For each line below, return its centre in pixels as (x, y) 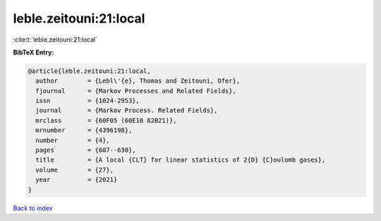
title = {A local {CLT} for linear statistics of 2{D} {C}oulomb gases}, (181, 160)
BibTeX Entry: (34, 52)
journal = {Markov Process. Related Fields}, (127, 110)
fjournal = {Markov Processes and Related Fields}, (136, 91)
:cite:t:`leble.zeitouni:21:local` (55, 40)
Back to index (33, 208)
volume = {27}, (75, 170)
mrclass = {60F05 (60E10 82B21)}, (106, 120)
